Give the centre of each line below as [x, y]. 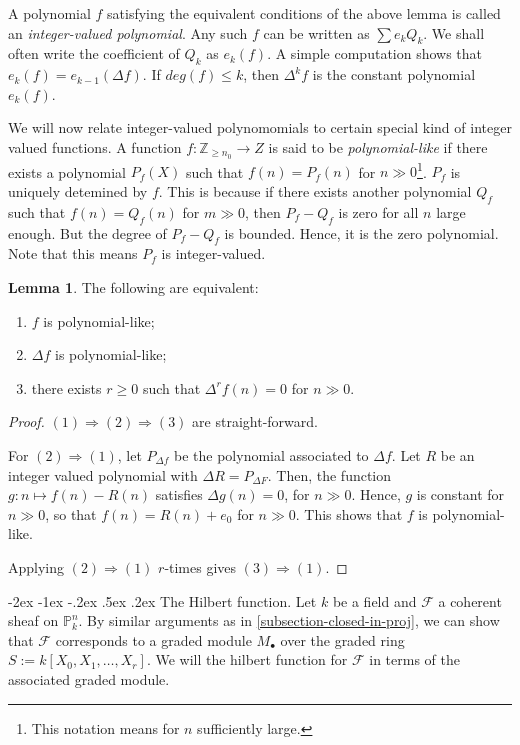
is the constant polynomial [394, 74]
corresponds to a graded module [153, 639]
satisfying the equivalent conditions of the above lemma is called [304, 13]
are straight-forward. [255, 421]
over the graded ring [342, 639]
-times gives [200, 567]
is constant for [460, 494]
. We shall [454, 32]
